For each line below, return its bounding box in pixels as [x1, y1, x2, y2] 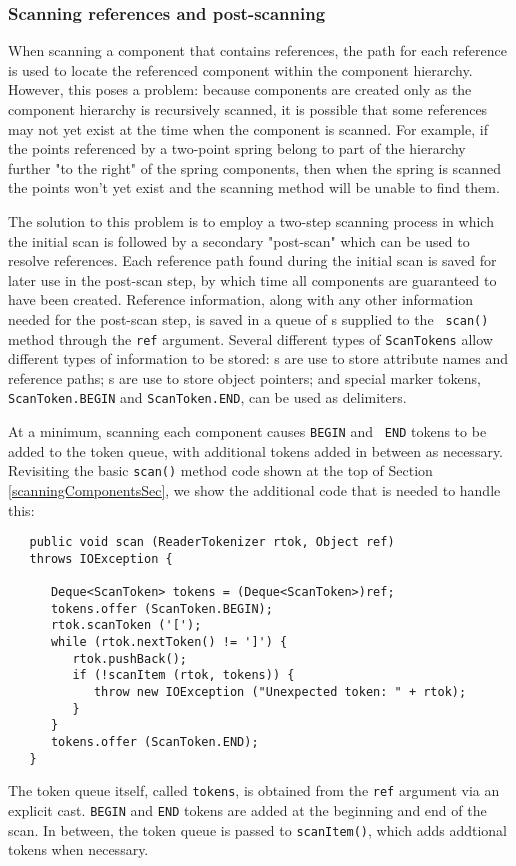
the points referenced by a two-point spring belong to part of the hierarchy [8, 138, 466, 159]
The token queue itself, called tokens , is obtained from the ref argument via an [8, 780, 500, 801]
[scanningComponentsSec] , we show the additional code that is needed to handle [8, 480, 501, 500]
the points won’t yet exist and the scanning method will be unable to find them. [8, 177, 500, 198]
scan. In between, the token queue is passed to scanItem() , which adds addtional [8, 819, 507, 840]
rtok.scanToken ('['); [50, 618, 202, 633]
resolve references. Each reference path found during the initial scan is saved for [8, 250, 497, 271]
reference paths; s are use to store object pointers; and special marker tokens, [8, 367, 481, 388]
